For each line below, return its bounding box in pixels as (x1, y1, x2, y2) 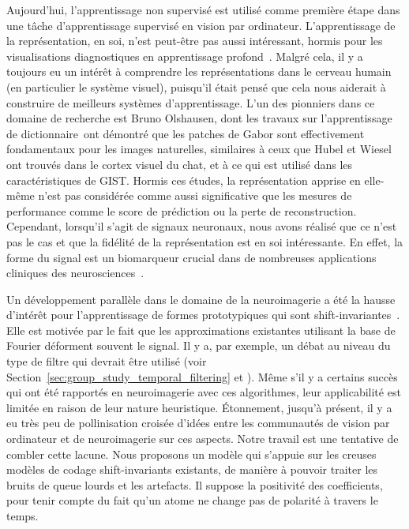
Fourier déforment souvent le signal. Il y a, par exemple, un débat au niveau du (6, 337, 391, 354)
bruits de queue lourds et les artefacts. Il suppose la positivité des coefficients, (6, 476, 383, 493)
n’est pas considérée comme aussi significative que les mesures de (38, 187, 352, 204)
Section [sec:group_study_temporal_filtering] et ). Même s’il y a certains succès (6, 368, 398, 385)
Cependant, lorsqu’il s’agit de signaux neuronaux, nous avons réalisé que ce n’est (6, 218, 397, 234)
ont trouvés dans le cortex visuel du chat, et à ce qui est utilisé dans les (6, 156, 353, 172)
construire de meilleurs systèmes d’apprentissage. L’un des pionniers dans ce (6, 94, 375, 111)
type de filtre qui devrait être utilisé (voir (6, 353, 207, 370)
